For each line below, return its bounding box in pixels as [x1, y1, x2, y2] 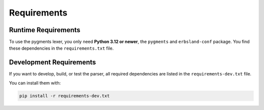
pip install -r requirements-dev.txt [19, 93, 110, 98]
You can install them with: [9, 80, 61, 86]
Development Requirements [9, 58, 96, 67]
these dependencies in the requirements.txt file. [9, 45, 114, 51]
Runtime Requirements [9, 26, 81, 34]
